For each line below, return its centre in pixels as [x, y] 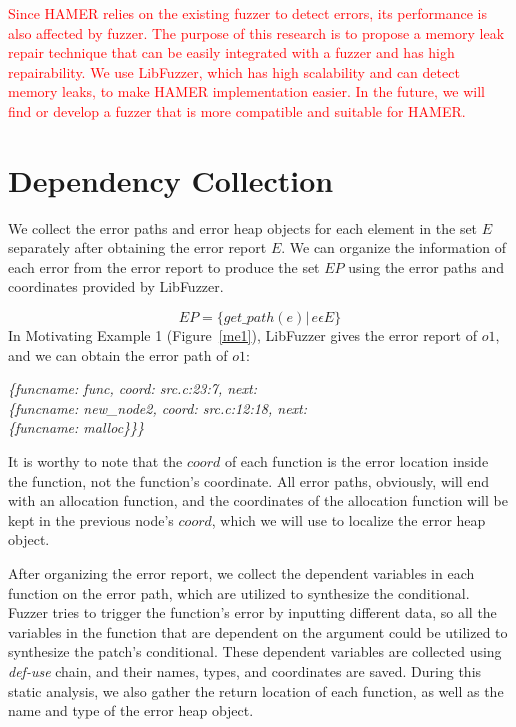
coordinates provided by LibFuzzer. [116, 286]
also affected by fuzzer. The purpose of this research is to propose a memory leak [256, 32]
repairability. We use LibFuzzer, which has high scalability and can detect [234, 71]
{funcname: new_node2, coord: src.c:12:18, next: [158, 407]
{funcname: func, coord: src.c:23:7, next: [132, 388]
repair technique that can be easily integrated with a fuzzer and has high [231, 52]
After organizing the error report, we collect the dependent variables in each [241, 573]
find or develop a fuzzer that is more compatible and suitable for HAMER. [237, 110]
